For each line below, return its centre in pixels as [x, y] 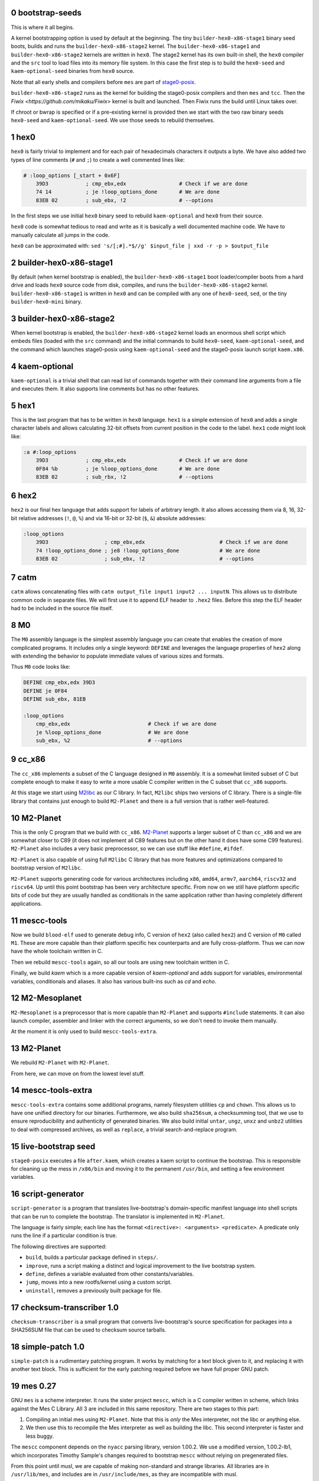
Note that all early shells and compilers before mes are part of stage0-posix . [103, 82]
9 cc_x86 [28, 759]
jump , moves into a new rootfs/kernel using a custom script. [99, 1282]
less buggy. [40, 1436]
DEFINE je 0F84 [45, 691]
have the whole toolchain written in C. [57, 951]
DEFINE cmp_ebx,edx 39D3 [59, 682]
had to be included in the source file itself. [62, 608]
